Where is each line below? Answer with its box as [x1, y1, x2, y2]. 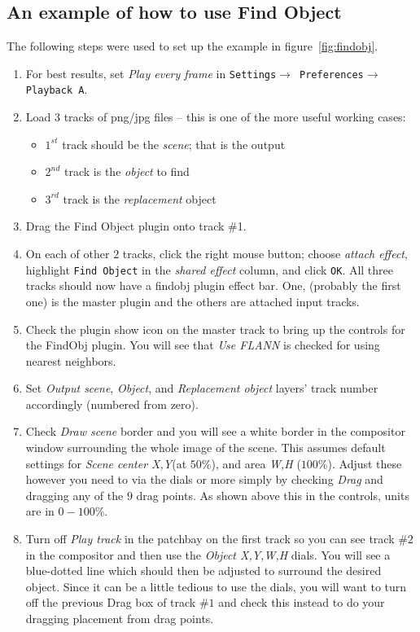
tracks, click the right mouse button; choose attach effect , [122, 245, 408, 262]
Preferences [300, 68, 364, 81]
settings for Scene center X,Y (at [25, 454, 187, 472]
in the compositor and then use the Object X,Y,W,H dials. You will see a [25, 546, 391, 563]
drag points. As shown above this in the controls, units [136, 486, 409, 503]
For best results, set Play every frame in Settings [25, 64, 277, 81]
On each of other [25, 245, 110, 262]
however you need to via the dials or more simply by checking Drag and [25, 471, 383, 488]
